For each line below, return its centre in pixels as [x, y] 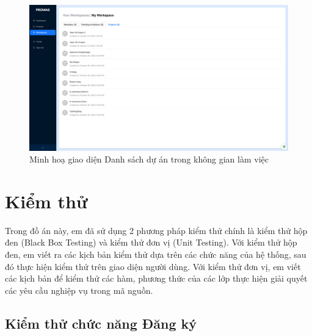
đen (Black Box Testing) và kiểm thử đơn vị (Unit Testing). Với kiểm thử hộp [151, 242]
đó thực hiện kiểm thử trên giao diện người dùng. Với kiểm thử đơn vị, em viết [153, 266]
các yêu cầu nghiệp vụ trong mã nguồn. [79, 290]
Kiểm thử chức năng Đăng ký [101, 323]
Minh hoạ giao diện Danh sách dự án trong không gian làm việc [149, 159]
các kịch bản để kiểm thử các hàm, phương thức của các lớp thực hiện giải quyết [156, 278]
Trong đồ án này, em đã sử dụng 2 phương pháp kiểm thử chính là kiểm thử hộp [156, 230]
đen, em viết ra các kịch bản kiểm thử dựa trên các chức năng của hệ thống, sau [156, 254]
